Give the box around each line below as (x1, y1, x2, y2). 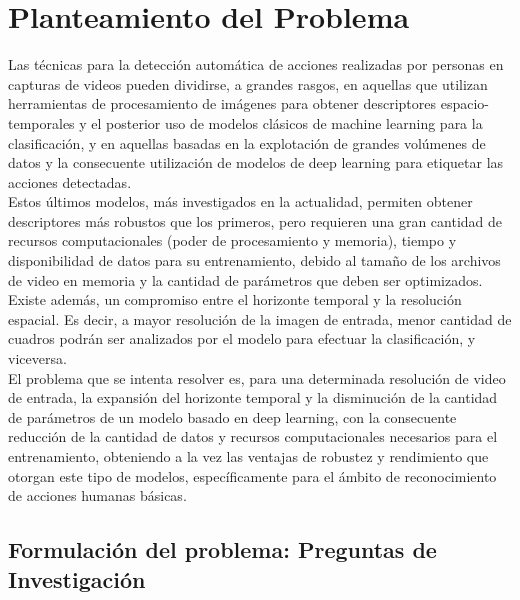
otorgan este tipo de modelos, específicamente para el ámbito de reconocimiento (8, 465, 497, 486)
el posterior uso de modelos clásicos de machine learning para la (91, 112, 483, 133)
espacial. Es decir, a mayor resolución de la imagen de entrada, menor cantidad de (8, 308, 512, 329)
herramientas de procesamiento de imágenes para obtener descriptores (8, 93, 437, 114)
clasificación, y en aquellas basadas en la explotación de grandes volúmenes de (8, 132, 486, 153)
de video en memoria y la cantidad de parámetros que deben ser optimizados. (8, 269, 483, 290)
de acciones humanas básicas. (8, 485, 187, 506)
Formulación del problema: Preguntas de (8, 534, 437, 565)
